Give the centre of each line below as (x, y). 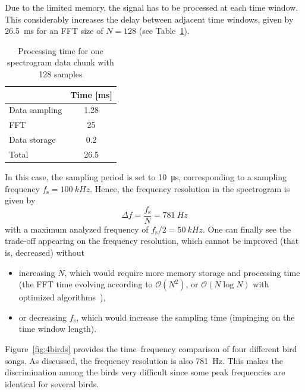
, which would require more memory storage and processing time (182, 272)
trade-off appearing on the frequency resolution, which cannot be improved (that (152, 241)
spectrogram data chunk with (61, 62)
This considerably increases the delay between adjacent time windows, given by (149, 19)
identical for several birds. (52, 383)
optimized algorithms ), (62, 297)
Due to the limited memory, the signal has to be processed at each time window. (152, 7)
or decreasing (43, 317)
